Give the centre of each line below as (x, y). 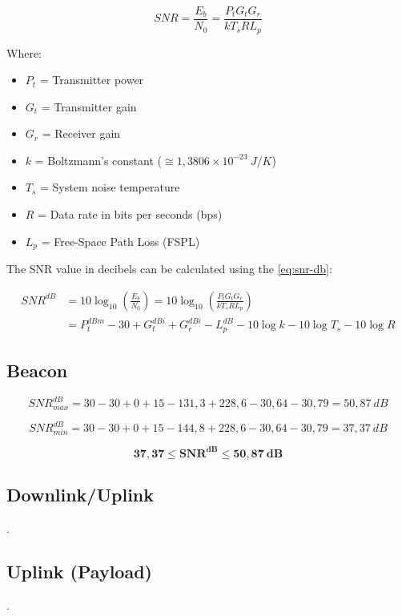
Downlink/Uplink (80, 495)
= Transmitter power (92, 80)
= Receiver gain (81, 133)
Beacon (37, 370)
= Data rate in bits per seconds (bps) (130, 214)
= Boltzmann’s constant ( (98, 160)
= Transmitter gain (89, 106)
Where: (24, 52)
